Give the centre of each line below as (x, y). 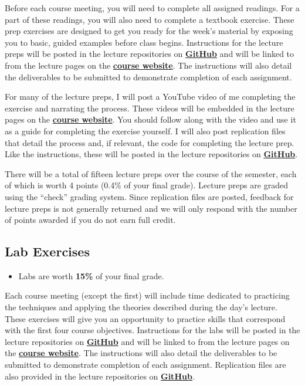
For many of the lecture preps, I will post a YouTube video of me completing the (150, 97)
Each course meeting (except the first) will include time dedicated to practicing (147, 295)
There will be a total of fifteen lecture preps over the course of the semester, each (151, 173)
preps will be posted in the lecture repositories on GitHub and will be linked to (150, 54)
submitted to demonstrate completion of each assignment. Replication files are (145, 365)
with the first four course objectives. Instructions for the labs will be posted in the (152, 330)
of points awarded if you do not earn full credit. (90, 220)
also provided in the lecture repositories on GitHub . (100, 376)
